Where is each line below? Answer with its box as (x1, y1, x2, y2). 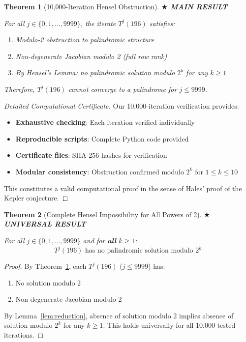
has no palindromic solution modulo (85, 247, 193, 254)
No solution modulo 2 (15, 277, 81, 287)
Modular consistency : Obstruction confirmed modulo (15, 166, 184, 176)
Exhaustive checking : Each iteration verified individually (15, 117, 195, 127)
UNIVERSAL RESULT (4, 219, 86, 229)
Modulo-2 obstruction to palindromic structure (15, 34, 154, 45)
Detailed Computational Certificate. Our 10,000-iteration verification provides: (4, 100, 239, 111)
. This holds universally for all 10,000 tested (103, 320, 236, 330)
